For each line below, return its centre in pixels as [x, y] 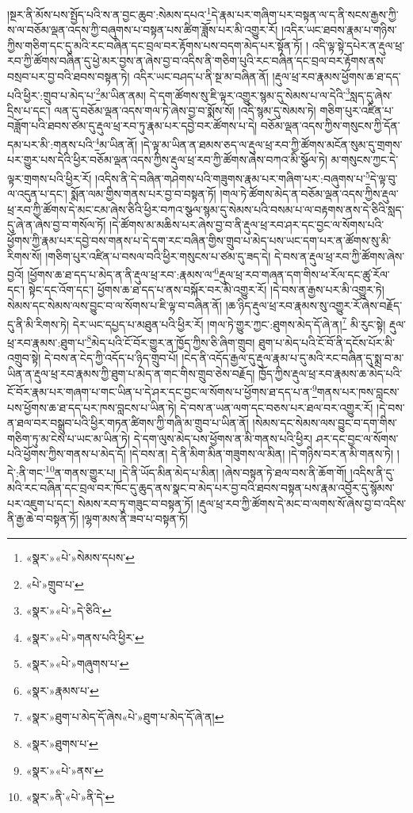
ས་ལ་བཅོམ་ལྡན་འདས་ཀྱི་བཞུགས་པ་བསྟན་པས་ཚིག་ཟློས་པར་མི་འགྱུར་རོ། [143, 30]
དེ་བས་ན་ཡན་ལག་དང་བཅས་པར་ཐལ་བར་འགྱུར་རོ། [277, 407]
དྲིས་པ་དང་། [29, 110]
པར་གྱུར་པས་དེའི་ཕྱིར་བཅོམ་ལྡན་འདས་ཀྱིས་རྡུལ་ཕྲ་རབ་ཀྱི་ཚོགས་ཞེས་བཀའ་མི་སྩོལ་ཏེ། [168, 160]
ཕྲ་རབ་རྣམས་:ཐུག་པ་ [47, 342]
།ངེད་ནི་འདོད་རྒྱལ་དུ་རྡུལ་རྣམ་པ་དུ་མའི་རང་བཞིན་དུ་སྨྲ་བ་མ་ [293, 358]
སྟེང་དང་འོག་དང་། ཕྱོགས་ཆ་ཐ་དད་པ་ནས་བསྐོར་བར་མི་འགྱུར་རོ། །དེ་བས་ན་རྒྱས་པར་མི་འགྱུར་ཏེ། [206, 290]
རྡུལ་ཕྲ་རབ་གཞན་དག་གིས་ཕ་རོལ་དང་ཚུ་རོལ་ [304, 274]
